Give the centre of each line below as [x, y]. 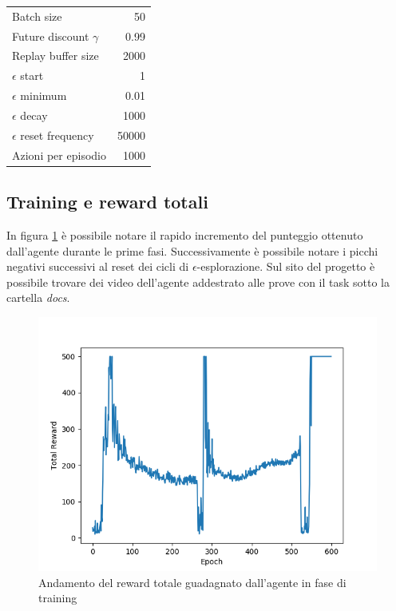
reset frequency [57, 135]
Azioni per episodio [59, 155]
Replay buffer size [55, 56]
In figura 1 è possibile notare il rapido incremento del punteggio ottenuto [185, 234]
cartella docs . [38, 298]
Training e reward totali [107, 202]
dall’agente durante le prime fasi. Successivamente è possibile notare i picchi [192, 250]
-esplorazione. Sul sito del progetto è [286, 266]
